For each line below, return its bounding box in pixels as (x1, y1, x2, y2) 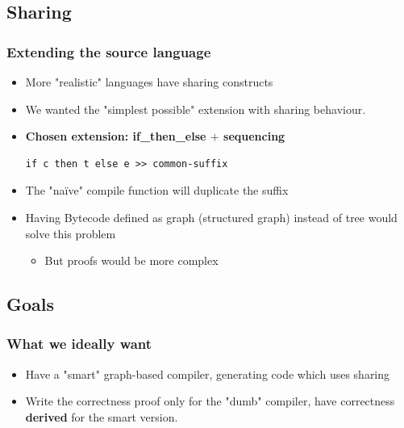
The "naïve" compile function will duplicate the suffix (25, 182, 289, 199)
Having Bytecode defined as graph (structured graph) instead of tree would (25, 208, 398, 225)
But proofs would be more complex (44, 252, 219, 269)
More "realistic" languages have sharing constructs (25, 73, 273, 90)
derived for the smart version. (25, 408, 178, 425)
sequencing (223, 128, 285, 145)
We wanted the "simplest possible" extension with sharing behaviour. (25, 100, 366, 117)
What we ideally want (6, 334, 152, 354)
